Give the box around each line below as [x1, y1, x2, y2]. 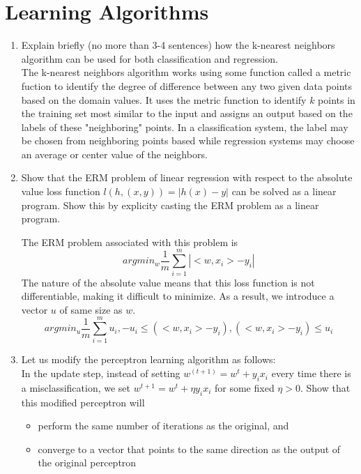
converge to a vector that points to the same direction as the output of [38, 441, 341, 456]
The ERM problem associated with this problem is [21, 234, 238, 249]
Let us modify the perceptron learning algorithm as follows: [21, 352, 276, 367]
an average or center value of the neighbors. [21, 146, 208, 161]
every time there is [271, 366, 351, 381]
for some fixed [215, 380, 275, 395]
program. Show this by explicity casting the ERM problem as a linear [21, 197, 319, 212]
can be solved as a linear [231, 184, 337, 199]
